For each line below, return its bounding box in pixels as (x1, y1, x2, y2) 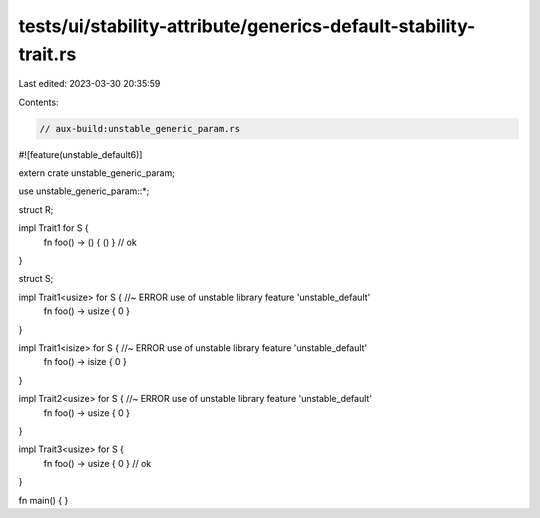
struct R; (18, 203, 54, 215)
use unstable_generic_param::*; (18, 185, 150, 197)
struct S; (18, 273, 54, 285)
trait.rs (18, 43, 77, 65)
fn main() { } (18, 494, 69, 506)
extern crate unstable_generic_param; (18, 167, 175, 179)
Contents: (18, 96, 59, 108)
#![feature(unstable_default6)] (18, 148, 143, 160)
